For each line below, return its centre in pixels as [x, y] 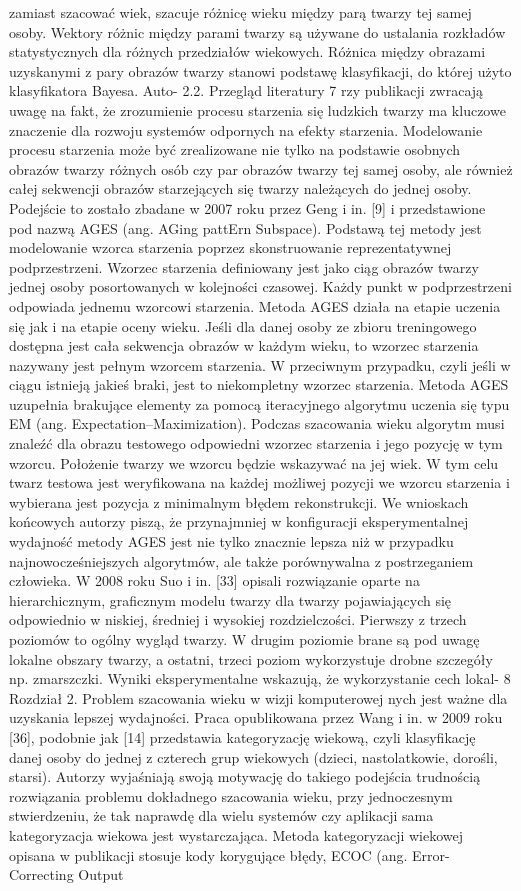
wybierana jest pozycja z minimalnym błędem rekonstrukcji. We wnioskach [239, 501]
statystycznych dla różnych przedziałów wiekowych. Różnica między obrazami [247, 51]
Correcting [41, 874]
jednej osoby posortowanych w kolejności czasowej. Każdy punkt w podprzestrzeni [260, 286]
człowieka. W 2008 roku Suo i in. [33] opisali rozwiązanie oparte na [214, 580]
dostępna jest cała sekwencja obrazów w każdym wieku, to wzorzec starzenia [244, 345]
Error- [431, 854]
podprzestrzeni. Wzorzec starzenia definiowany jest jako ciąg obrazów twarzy [244, 266]
